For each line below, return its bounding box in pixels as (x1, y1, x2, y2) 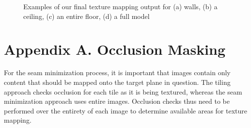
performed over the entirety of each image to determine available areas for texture (4, 105, 248, 115)
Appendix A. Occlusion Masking (4, 39, 226, 59)
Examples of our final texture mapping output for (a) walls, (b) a (23, 1, 218, 11)
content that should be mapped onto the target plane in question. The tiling (4, 77, 231, 87)
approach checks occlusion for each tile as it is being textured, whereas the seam (4, 86, 242, 96)
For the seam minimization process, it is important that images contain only (4, 67, 231, 78)
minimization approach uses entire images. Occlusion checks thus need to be (4, 96, 230, 106)
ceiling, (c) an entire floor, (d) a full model (23, 11, 150, 21)
